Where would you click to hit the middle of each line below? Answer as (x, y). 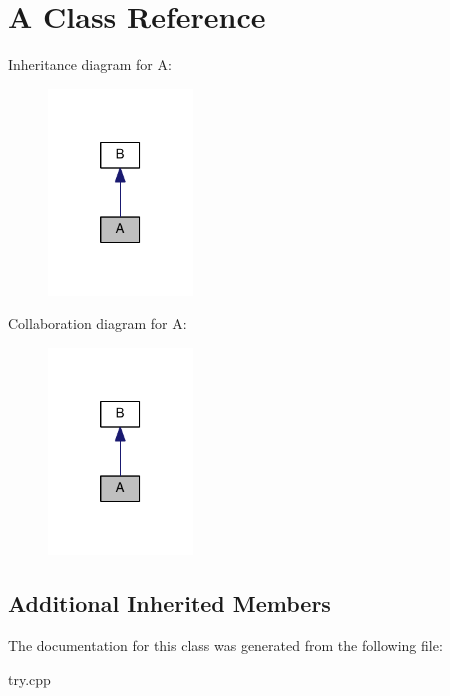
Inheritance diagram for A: (90, 64)
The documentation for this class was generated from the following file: (225, 645)
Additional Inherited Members (169, 603)
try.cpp (29, 678)
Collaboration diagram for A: (97, 323)
